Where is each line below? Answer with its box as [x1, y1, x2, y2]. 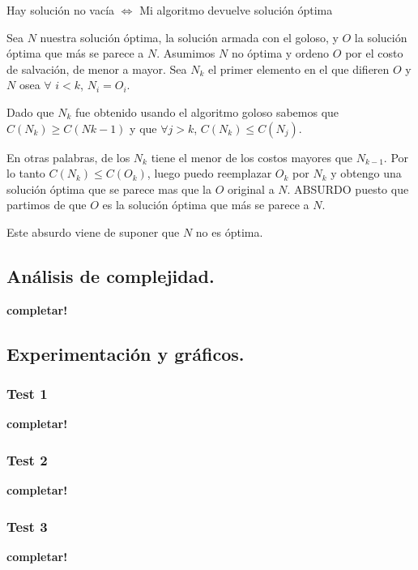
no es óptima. [195, 223, 263, 240]
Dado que [6, 103, 54, 120]
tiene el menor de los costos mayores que [151, 148, 353, 165]
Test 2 [6, 449, 48, 469]
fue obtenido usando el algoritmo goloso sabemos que [75, 103, 339, 120]
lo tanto [6, 165, 45, 182]
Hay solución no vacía [6, 2, 115, 18]
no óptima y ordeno [231, 45, 330, 62]
